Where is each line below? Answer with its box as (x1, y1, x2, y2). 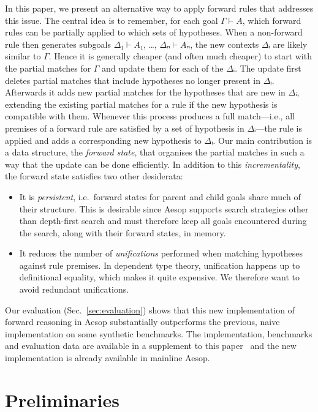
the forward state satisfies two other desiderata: (5, 170, 183, 182)
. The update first (235, 61, 301, 74)
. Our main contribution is (213, 133, 312, 146)
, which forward (242, 13, 301, 26)
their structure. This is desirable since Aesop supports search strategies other (19, 202, 309, 215)
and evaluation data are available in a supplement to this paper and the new (5, 339, 297, 352)
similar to (5, 50, 41, 62)
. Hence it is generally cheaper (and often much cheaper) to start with (48, 50, 312, 62)
